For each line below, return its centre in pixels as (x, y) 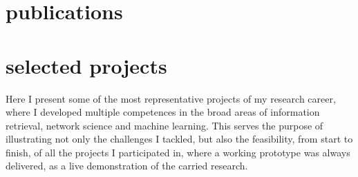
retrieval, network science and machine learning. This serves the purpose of (164, 125)
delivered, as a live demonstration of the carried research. (127, 166)
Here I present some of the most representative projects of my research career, (171, 98)
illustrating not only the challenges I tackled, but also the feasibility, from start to (179, 139)
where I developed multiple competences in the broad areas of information (163, 112)
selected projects (86, 65)
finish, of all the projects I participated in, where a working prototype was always (178, 152)
